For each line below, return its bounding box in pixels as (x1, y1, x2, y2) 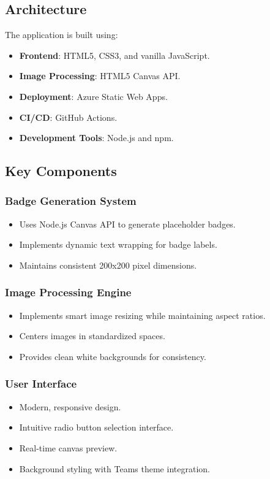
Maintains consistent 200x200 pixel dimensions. (19, 258, 197, 271)
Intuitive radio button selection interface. (19, 421, 174, 434)
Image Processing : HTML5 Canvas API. (19, 69, 181, 82)
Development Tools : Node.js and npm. (19, 131, 174, 144)
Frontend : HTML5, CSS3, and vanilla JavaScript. (19, 48, 210, 61)
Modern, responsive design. (19, 400, 121, 413)
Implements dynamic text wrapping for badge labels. (19, 238, 217, 251)
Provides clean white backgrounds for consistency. (19, 350, 206, 362)
